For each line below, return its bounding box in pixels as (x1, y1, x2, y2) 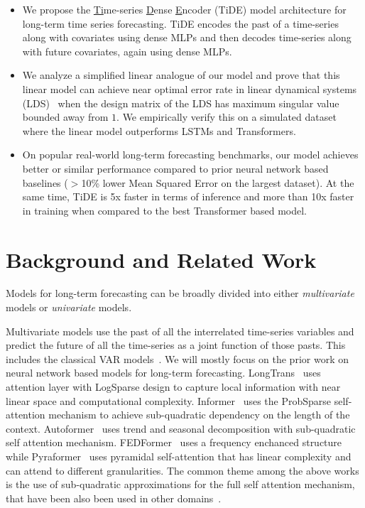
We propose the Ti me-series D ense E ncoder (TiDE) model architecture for (22, 2, 347, 16)
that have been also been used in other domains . (6, 490, 222, 505)
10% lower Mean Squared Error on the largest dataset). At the (81, 175, 354, 190)
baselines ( (22, 175, 68, 190)
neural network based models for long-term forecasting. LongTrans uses (6, 365, 321, 380)
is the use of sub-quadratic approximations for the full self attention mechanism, (6, 477, 355, 492)
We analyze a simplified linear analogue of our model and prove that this (22, 67, 340, 82)
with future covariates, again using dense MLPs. (22, 43, 232, 58)
